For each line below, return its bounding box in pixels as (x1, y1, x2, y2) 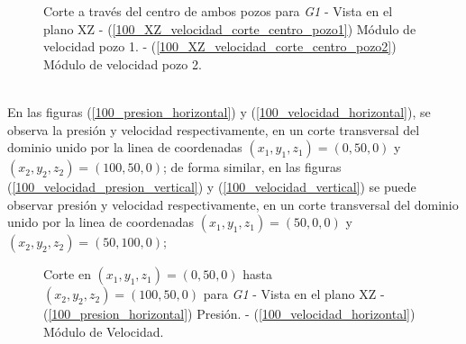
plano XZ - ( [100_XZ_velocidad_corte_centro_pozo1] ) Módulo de (43, 19, 416, 38)
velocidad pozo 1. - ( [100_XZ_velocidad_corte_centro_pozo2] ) (43, 37, 397, 56)
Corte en (43, 265, 91, 284)
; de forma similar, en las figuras (163, 158, 342, 177)
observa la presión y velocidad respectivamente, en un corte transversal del (7, 120, 420, 139)
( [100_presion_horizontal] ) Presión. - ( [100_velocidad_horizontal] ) (43, 304, 416, 323)
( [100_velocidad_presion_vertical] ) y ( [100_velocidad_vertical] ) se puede (7, 177, 416, 196)
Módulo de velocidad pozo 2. (43, 54, 202, 73)
